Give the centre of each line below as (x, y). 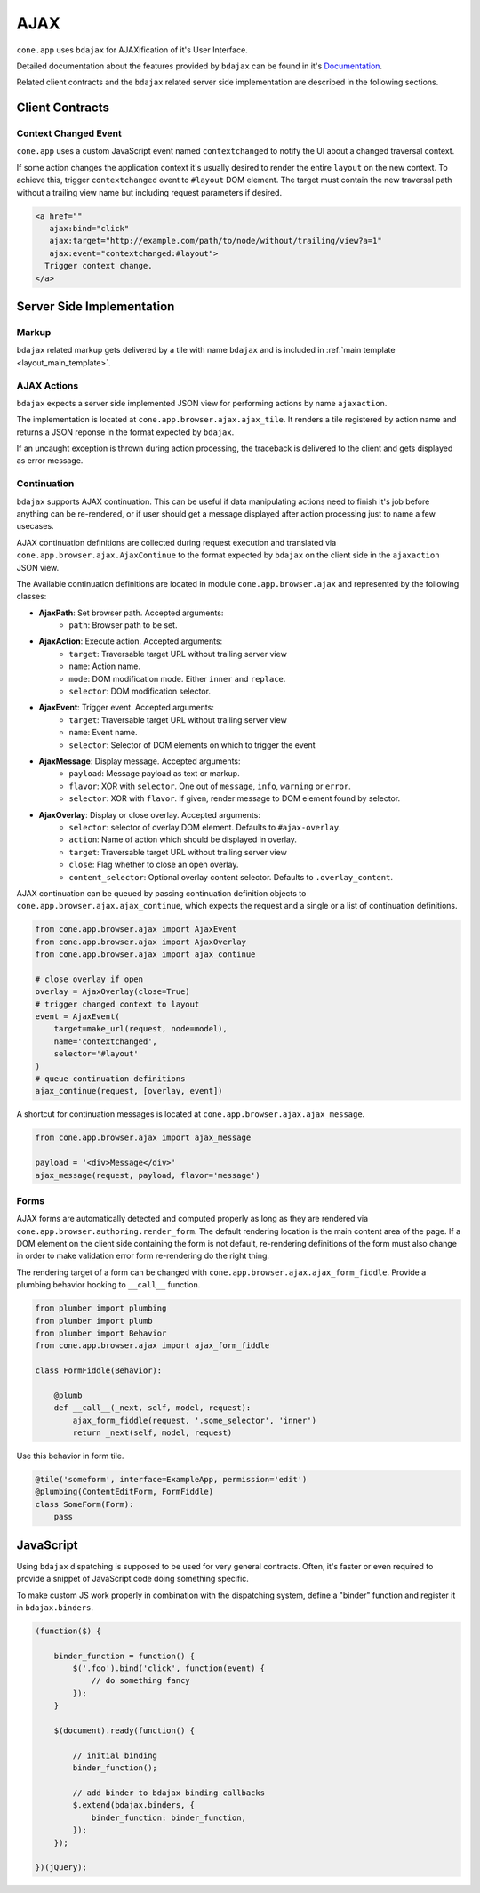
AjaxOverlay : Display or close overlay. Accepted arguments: (150, 814)
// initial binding (115, 1755)
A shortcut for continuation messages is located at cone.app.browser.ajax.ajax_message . (191, 1114)
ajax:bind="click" (89, 229)
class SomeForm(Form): (84, 1504)
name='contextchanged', (105, 1041)
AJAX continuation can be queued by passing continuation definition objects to (161, 893)
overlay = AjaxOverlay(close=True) (112, 992)
